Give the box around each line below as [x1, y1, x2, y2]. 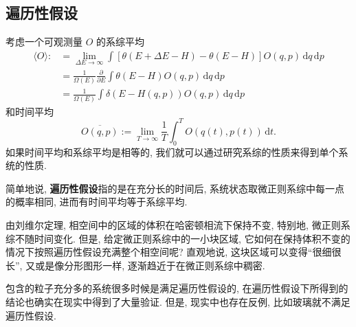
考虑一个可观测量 [5, 34, 82, 49]
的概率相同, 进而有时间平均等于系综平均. [5, 194, 188, 209]
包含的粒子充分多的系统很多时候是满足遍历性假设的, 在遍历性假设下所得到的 [5, 281, 348, 295]
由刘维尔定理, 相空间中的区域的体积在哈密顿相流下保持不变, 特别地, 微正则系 [5, 218, 351, 232]
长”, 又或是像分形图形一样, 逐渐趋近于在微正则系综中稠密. [5, 258, 265, 272]
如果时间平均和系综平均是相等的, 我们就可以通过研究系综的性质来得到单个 [5, 144, 339, 159]
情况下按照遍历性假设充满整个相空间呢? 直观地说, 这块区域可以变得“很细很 [5, 245, 342, 259]
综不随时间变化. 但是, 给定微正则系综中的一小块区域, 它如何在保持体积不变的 [5, 231, 351, 245]
